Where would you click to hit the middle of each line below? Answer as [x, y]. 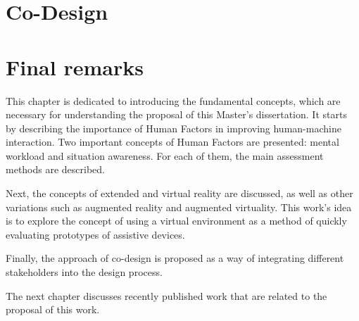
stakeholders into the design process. [84, 272]
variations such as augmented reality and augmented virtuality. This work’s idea [179, 207]
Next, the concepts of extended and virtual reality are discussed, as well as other [179, 193]
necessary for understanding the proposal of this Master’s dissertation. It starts [176, 114]
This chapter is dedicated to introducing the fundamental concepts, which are [173, 100]
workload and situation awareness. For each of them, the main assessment [165, 155]
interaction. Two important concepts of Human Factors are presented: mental [172, 142]
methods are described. [56, 169]
